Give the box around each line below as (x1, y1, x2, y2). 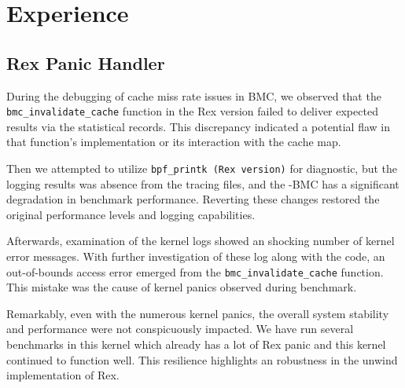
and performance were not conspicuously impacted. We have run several (6, 320, 354, 337)
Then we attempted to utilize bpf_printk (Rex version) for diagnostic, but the (6, 160, 398, 177)
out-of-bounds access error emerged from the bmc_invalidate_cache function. (6, 263, 384, 280)
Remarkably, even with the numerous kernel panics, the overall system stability (6, 305, 389, 321)
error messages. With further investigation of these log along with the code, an (6, 248, 385, 265)
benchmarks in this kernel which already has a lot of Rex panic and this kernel (6, 336, 386, 353)
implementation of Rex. (6, 367, 120, 383)
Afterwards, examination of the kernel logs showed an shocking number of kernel (6, 232, 395, 249)
